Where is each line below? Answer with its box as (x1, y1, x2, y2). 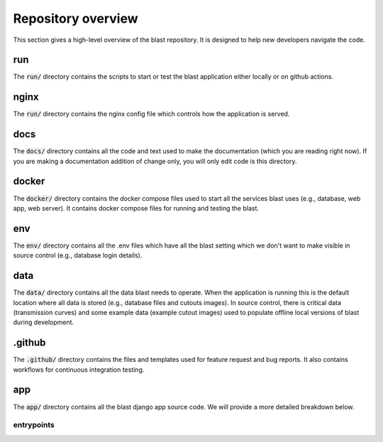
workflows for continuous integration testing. (13, 365, 145, 374)
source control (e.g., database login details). (13, 251, 143, 260)
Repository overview (13, 11, 138, 26)
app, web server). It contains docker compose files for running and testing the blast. (13, 204, 259, 212)
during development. (13, 318, 74, 326)
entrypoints (13, 420, 55, 430)
